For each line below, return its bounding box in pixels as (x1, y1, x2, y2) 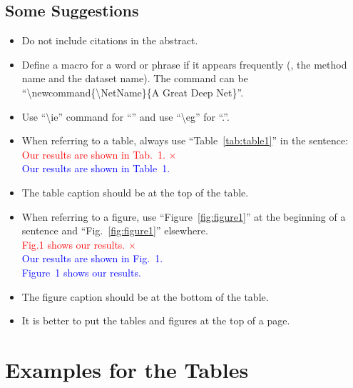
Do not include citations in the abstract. (21, 33, 198, 48)
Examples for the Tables (5, 354, 249, 384)
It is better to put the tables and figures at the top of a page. (21, 313, 290, 328)
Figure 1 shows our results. (21, 264, 141, 279)
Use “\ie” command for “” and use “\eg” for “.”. (21, 109, 230, 124)
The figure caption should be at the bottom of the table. (21, 289, 269, 304)
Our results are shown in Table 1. (21, 161, 170, 176)
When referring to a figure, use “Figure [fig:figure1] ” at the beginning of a (21, 209, 346, 224)
